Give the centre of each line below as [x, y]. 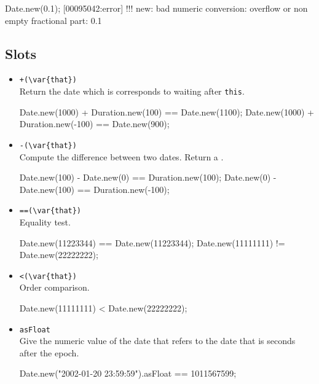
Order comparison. [54, 287]
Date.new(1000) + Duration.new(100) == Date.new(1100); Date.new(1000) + [167, 112]
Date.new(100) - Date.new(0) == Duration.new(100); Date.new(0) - [148, 177]
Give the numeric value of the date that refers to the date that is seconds [157, 341]
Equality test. [45, 221]
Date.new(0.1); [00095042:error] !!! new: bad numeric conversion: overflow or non [156, 8]
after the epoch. [49, 352]
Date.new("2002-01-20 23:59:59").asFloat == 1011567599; [128, 373]
